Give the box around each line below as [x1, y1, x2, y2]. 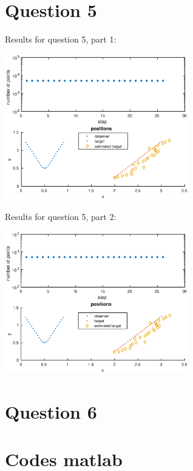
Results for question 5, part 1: [5, 33, 117, 46]
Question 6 [5, 399, 97, 424]
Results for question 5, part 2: [5, 210, 117, 222]
